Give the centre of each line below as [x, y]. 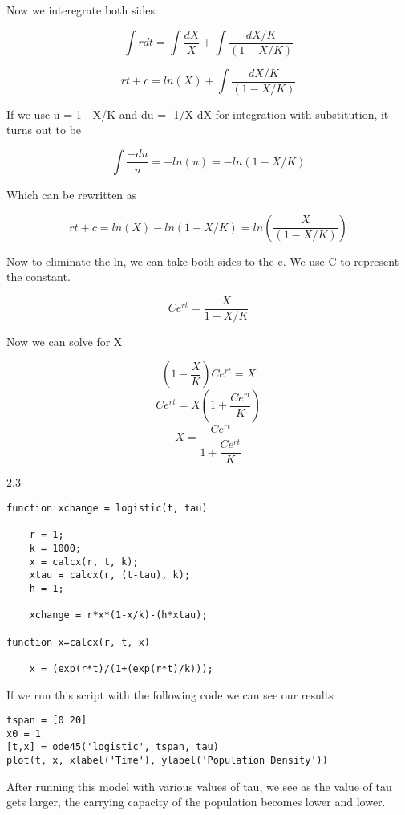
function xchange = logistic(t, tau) [107, 509]
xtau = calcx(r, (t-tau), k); [110, 575]
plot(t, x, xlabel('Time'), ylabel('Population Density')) [167, 761]
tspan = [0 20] [47, 721]
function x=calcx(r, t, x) [78, 642]
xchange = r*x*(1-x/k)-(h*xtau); [118, 615]
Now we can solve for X [65, 341]
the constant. [38, 277]
